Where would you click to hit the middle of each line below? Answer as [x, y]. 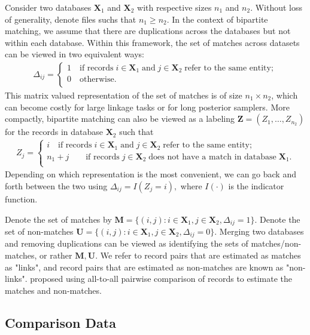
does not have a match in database [212, 157]
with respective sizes [174, 7]
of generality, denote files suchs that [71, 19]
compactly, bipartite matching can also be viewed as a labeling [120, 119]
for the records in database [54, 132]
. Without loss [276, 7]
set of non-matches [39, 231]
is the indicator [256, 185]
